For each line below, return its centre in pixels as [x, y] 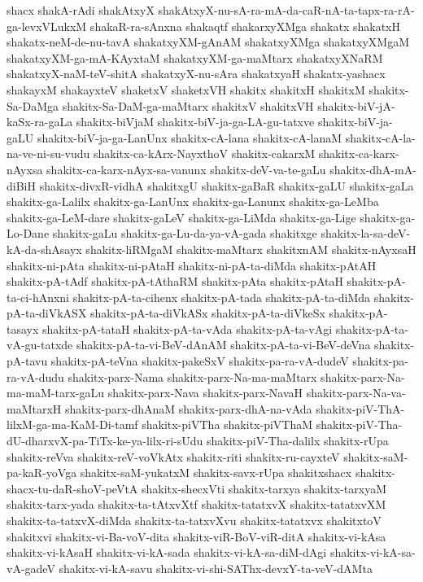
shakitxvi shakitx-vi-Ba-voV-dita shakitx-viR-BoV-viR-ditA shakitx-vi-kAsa [196, 536]
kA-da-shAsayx [44, 249]
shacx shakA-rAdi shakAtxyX [81, 10]
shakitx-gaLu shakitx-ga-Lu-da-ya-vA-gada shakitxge [185, 233]
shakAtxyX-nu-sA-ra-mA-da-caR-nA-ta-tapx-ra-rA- [286, 10]
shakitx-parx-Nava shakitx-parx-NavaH [205, 393]
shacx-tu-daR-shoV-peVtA [72, 488]
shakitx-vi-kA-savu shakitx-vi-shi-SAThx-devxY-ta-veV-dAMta [216, 568]
